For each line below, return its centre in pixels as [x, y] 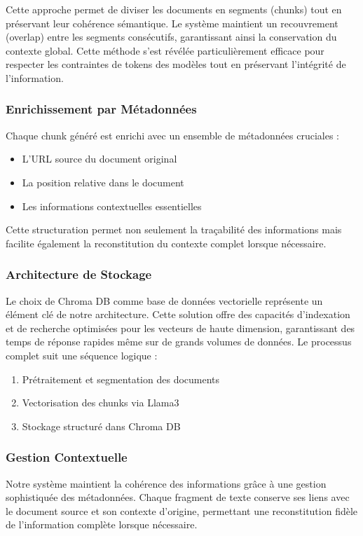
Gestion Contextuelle [67, 457]
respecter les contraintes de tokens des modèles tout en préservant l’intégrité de [176, 64]
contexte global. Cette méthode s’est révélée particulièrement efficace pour [165, 50]
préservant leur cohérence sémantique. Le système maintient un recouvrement [172, 23]
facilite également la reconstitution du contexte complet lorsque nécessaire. [166, 243]
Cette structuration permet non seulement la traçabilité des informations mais [174, 229]
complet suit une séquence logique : [82, 355]
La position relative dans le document [103, 182]
